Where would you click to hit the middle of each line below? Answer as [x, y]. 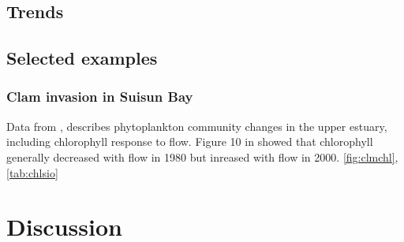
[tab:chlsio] [32, 172]
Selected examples [82, 58]
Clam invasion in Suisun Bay [100, 97]
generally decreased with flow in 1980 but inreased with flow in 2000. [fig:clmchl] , [202, 156]
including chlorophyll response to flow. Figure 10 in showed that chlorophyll [190, 141]
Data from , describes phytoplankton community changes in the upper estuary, [197, 126]
